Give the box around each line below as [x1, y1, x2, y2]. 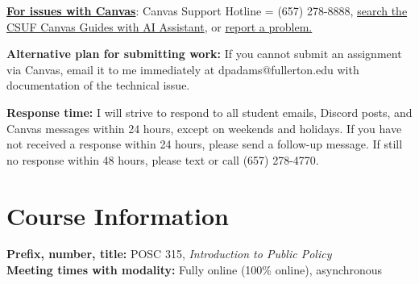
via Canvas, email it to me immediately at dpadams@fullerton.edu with [6, 61, 359, 77]
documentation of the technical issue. [6, 77, 190, 94]
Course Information [6, 198, 229, 232]
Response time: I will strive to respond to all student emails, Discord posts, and [6, 103, 413, 120]
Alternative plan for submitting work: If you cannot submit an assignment [6, 45, 402, 62]
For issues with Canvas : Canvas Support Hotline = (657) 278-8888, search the [6, 2, 408, 19]
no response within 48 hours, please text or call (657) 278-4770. [6, 151, 319, 168]
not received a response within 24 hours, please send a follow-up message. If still [6, 136, 403, 152]
